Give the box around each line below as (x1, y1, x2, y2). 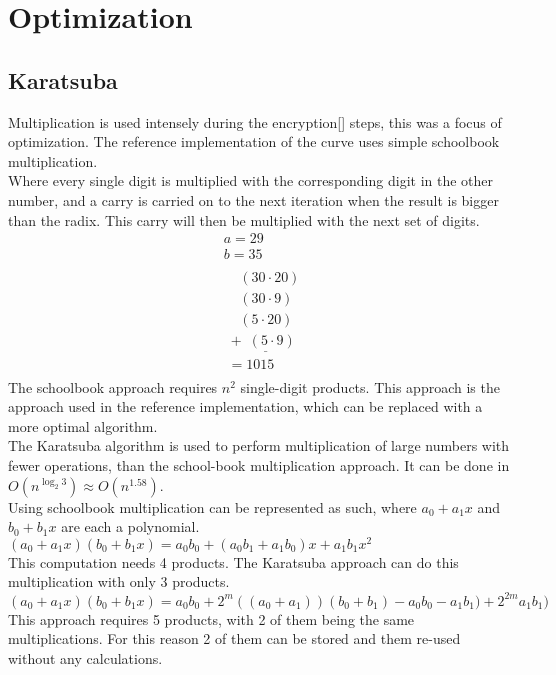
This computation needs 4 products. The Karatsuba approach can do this (8, 551, 459, 572)
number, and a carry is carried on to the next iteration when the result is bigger (8, 189, 499, 210)
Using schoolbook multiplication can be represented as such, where (8, 496, 417, 517)
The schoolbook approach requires (8, 376, 218, 397)
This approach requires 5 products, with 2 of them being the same (8, 608, 415, 629)
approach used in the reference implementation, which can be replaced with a (8, 396, 483, 417)
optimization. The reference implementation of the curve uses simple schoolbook (8, 131, 500, 152)
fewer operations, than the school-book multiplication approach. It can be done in (8, 455, 510, 476)
